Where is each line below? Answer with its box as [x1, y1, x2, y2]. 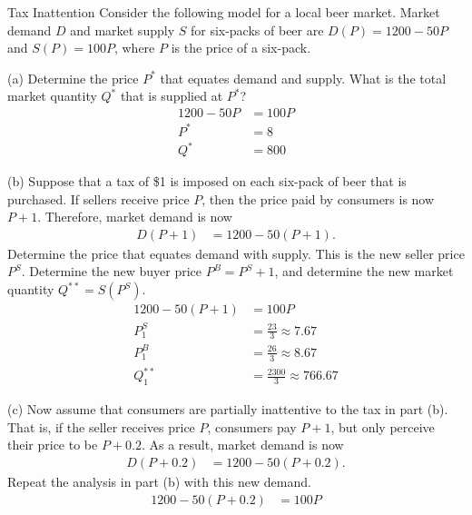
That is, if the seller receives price [7, 417, 195, 436]
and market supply [70, 20, 175, 39]
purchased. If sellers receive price [7, 189, 190, 208]
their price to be [7, 435, 98, 454]
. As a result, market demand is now [141, 435, 344, 454]
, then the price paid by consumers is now [202, 189, 435, 208]
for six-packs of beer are [190, 20, 324, 39]
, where [113, 38, 155, 57]
